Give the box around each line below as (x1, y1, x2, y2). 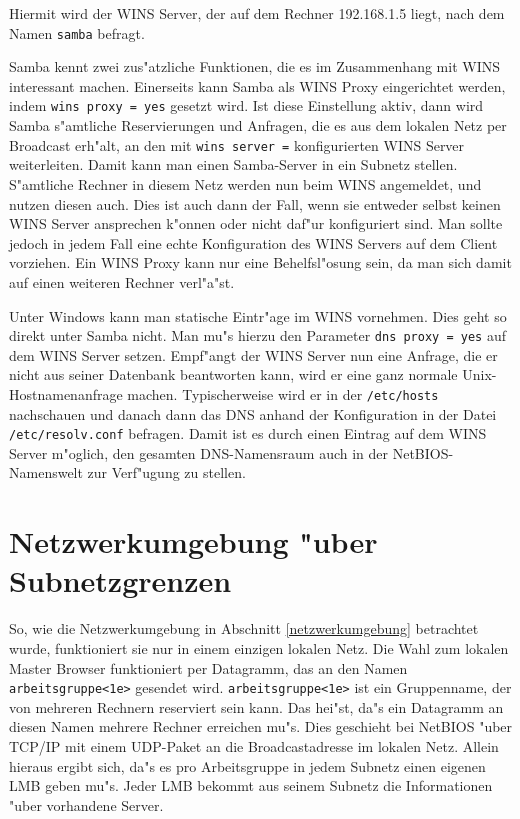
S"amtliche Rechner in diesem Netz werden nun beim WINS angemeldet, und (9, 173, 482, 194)
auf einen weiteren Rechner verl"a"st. (9, 271, 235, 292)
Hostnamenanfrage (9, 383, 123, 404)
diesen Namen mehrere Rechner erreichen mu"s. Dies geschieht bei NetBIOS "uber (9, 716, 513, 737)
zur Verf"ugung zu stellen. (87, 462, 246, 483)
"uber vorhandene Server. (9, 794, 164, 815)
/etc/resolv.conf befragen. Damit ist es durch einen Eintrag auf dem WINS (9, 423, 487, 444)
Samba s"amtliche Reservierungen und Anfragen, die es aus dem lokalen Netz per (9, 115, 507, 136)
